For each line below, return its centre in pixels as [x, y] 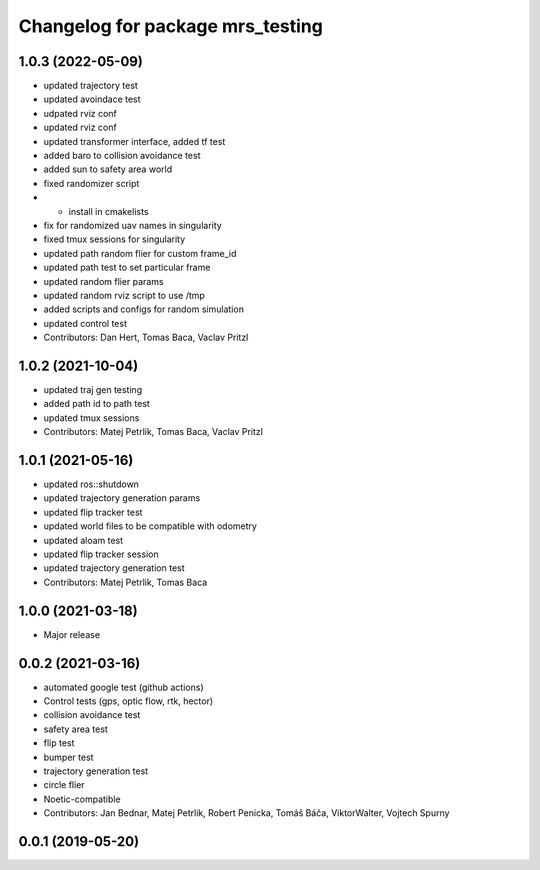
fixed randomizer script [91, 183]
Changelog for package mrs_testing [171, 26]
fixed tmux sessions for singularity [114, 239]
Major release [71, 634]
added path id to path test [96, 404]
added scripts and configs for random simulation [144, 309]
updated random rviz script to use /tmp [124, 295]
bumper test [68, 757]
